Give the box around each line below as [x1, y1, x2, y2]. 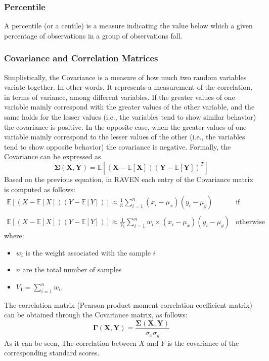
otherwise [236, 219, 265, 226]
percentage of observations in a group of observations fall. [4, 30, 183, 41]
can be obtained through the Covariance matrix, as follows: [4, 309, 188, 320]
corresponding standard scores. [4, 347, 100, 358]
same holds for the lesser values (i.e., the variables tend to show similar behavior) [4, 112, 256, 122]
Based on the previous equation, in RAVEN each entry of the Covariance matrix [4, 173, 253, 184]
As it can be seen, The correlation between [4, 337, 137, 348]
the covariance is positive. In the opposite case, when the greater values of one [4, 121, 247, 132]
